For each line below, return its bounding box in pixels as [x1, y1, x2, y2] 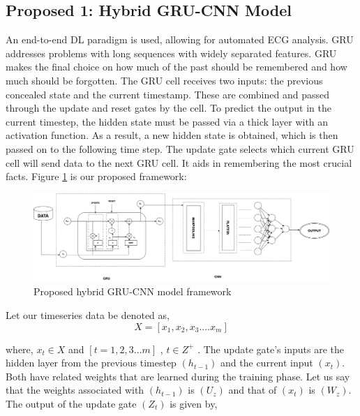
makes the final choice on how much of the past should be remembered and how [6, 59, 347, 74]
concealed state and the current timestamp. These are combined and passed [6, 87, 330, 101]
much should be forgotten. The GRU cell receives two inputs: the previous [6, 73, 323, 87]
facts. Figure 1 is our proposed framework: [6, 169, 187, 184]
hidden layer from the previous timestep [6, 355, 177, 370]
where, [6, 341, 33, 356]
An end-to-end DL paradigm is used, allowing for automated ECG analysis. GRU [6, 32, 354, 47]
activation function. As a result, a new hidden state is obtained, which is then [6, 128, 338, 142]
